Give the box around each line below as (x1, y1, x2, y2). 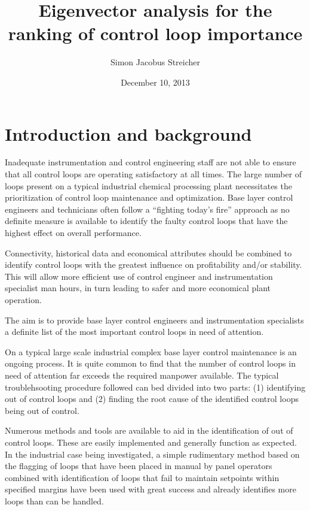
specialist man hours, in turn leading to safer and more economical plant (5, 282, 271, 294)
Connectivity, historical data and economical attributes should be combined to (5, 246, 292, 259)
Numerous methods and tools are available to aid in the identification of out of (5, 424, 293, 437)
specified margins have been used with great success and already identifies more (5, 483, 296, 495)
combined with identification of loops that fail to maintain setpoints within (5, 471, 280, 483)
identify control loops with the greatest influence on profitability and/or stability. (5, 258, 302, 271)
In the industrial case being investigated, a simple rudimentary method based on (5, 447, 300, 460)
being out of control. (5, 404, 79, 416)
